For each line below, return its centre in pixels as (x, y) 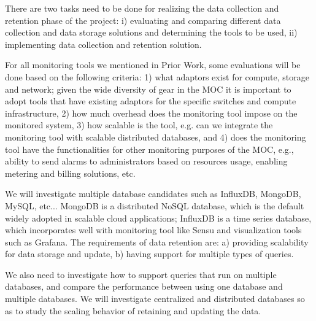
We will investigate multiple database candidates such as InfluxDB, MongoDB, (153, 194)
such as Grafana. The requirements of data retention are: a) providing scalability (157, 242)
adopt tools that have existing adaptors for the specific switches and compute (151, 101)
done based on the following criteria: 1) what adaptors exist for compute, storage (157, 76)
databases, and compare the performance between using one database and (144, 286)
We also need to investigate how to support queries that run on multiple (141, 274)
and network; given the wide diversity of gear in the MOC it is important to (148, 89)
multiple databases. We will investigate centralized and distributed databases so (155, 299)
